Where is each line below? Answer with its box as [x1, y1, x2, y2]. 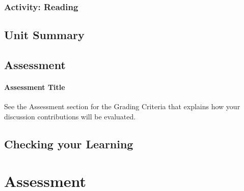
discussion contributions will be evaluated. [4, 111, 136, 121]
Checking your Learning [4, 136, 133, 151]
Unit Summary [4, 27, 85, 43]
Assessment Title [4, 82, 65, 92]
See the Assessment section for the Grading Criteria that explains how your [4, 101, 240, 112]
